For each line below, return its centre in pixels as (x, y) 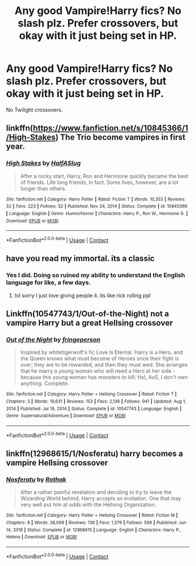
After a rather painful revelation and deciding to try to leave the (96, 492)
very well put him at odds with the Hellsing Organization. (88, 504)
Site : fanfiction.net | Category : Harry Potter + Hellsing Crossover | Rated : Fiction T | (91, 394)
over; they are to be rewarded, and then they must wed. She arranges (104, 365)
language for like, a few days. (49, 282)
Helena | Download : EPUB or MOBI (42, 537)
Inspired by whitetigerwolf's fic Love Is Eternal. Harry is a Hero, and (101, 352)
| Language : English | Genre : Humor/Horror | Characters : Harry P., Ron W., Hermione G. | (97, 213)
